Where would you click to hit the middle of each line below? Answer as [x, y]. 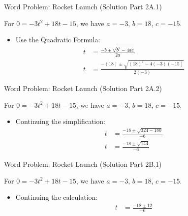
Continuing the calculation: [57, 197]
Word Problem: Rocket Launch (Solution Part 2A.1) [83, 6]
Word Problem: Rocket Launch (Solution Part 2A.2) [83, 88]
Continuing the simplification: [60, 121]
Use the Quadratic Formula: [58, 40]
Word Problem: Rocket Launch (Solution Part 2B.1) [83, 164]
